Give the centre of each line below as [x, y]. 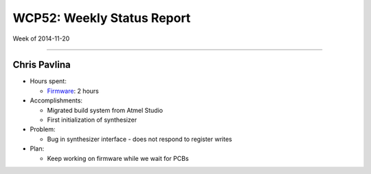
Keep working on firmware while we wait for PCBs [118, 158]
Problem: [43, 129]
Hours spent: [48, 81]
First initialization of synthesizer [92, 120]
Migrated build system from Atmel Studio [105, 110]
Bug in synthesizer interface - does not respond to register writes [140, 139]
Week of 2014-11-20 [41, 39]
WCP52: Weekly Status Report [102, 18]
